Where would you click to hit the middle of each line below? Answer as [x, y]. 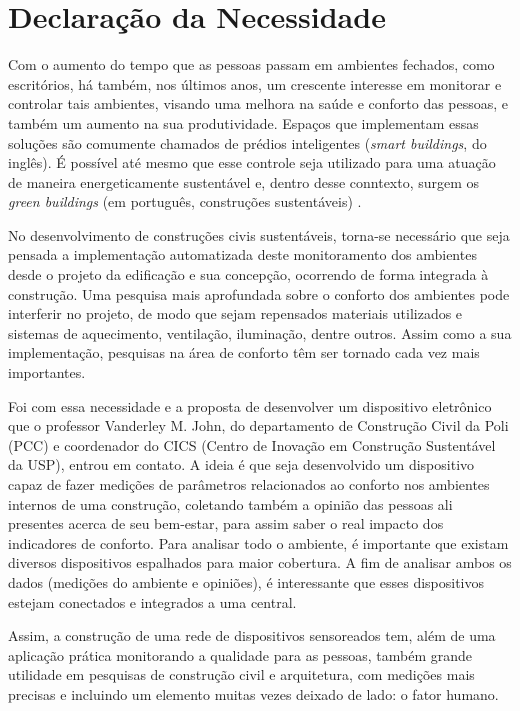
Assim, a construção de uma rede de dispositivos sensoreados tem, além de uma [252, 635]
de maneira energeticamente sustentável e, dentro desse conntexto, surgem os [244, 181]
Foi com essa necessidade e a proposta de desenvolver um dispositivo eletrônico [250, 405]
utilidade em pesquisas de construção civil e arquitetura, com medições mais [241, 674]
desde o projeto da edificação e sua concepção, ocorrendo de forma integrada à [248, 274]
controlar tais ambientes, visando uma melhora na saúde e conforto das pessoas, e [258, 103]
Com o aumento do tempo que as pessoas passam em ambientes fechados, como [251, 64]
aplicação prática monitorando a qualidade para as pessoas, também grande [240, 654]
